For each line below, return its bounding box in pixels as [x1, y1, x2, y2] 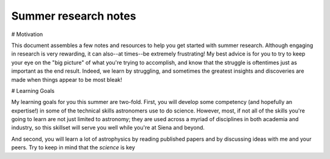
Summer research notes [11, 9, 137, 23]
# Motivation [11, 31, 43, 38]
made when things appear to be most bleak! [11, 76, 122, 83]
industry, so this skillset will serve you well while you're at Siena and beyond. [11, 124, 205, 131]
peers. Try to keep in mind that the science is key [11, 144, 136, 151]
